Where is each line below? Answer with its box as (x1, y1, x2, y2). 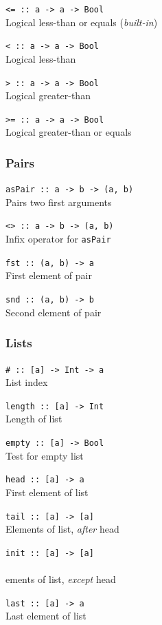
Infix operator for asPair (5, 232, 111, 246)
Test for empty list (5, 448, 84, 462)
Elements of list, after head (5, 522, 119, 536)
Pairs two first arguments (5, 194, 112, 209)
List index (5, 375, 48, 389)
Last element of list (5, 608, 86, 623)
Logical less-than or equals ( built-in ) (5, 14, 158, 29)
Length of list (5, 411, 62, 426)
